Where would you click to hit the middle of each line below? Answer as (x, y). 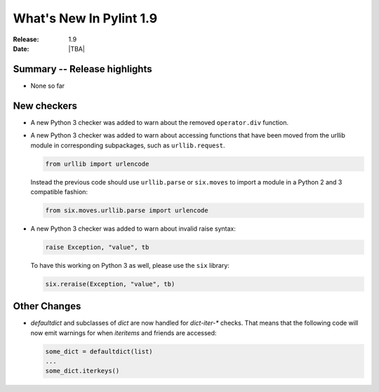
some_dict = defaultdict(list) (99, 351)
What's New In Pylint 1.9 (85, 18)
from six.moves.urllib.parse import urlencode (127, 210)
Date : (21, 48)
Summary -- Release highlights (82, 69)
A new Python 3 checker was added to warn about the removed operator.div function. (160, 122)
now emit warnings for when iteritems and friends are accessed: (124, 332)
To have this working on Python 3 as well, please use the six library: (130, 265)
